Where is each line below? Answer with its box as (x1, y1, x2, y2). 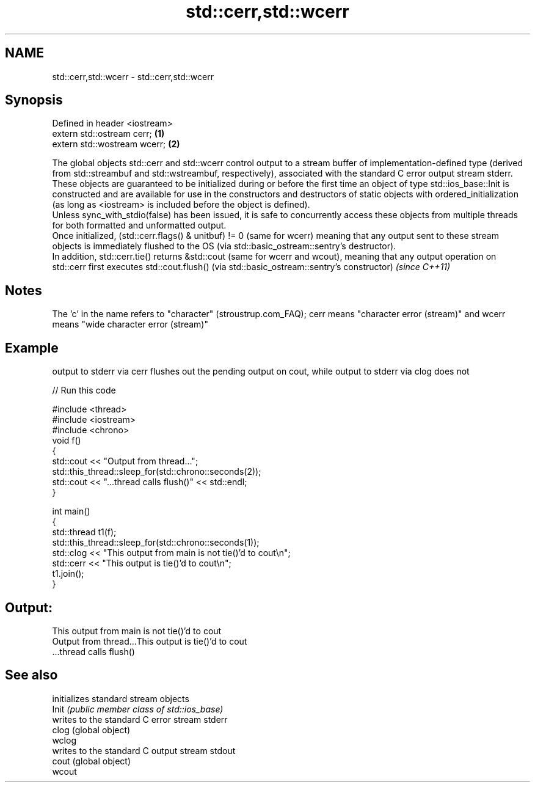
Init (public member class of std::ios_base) (52, 703, 224, 714)
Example (5, 340, 59, 356)
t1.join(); (52, 568, 84, 579)
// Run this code (52, 385, 116, 396)
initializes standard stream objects (52, 693, 189, 704)
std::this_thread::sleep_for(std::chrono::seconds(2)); (52, 466, 261, 477)
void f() (52, 435, 81, 446)
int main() (52, 506, 90, 517)
